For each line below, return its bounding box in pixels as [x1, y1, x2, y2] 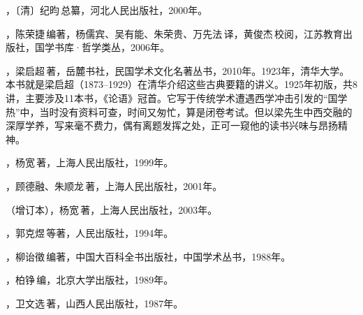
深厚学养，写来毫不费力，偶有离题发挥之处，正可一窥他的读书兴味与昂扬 [6, 118, 338, 133]
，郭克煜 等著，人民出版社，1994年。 [6, 226, 174, 240]
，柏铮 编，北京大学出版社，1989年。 [6, 272, 174, 287]
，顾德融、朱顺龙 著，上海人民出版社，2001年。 [6, 178, 223, 193]
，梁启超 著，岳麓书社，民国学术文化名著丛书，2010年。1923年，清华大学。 [6, 63, 350, 78]
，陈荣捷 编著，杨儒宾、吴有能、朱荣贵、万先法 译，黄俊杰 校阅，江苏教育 [6, 26, 343, 41]
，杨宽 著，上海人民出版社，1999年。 [6, 155, 174, 170]
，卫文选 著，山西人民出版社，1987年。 [6, 295, 184, 310]
